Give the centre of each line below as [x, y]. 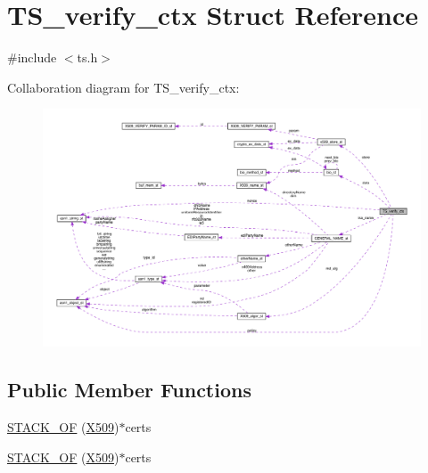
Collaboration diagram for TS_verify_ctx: [123, 87]
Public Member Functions [129, 390]
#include [32, 57]
